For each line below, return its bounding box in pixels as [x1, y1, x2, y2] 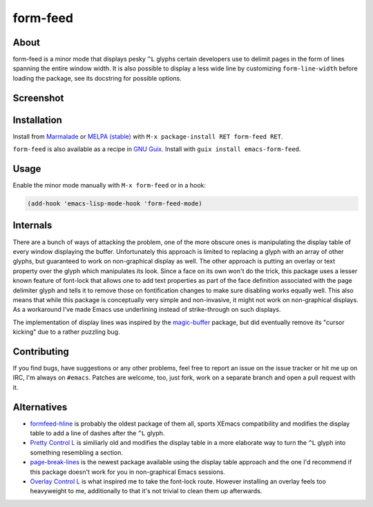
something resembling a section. [30, 448, 124, 457]
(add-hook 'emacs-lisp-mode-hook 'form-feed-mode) [27, 200, 203, 208]
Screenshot [12, 92, 64, 103]
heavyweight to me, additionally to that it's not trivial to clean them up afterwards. [30, 487, 262, 495]
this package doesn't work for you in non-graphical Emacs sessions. [30, 468, 226, 476]
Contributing [12, 346, 69, 357]
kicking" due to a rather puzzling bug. [12, 328, 120, 336]
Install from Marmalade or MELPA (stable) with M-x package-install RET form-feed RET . [12, 132, 283, 141]
